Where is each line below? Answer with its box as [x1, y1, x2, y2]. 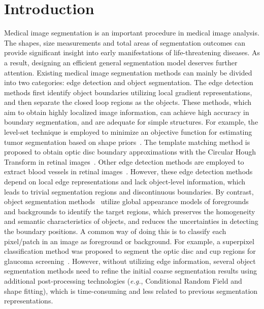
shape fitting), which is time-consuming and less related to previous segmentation [4, 285, 258, 296]
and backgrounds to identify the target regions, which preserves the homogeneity [4, 206, 255, 216]
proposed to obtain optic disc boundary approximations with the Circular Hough [4, 146, 256, 157]
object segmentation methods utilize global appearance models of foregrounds [4, 196, 249, 207]
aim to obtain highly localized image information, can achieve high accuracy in [4, 106, 249, 117]
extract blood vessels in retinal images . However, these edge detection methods [4, 166, 253, 177]
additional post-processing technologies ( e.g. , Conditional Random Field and [4, 275, 242, 286]
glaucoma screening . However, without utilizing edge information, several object [4, 255, 256, 266]
